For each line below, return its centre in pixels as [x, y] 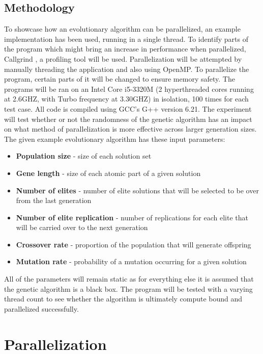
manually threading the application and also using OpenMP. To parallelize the [127, 69]
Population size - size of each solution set [84, 156]
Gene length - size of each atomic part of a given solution [108, 173]
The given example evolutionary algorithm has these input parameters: [115, 138]
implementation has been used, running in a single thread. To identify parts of [126, 39]
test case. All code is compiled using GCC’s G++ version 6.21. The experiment [128, 108]
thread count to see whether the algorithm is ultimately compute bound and [123, 299]
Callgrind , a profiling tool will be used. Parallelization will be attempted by [123, 58]
